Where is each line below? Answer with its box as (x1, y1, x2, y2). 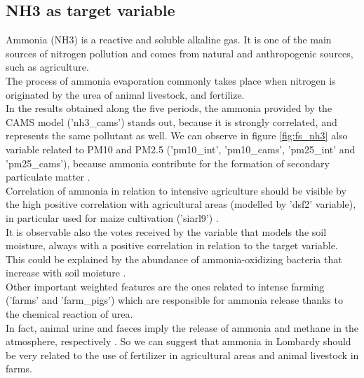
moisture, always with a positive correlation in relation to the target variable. (6, 238, 338, 253)
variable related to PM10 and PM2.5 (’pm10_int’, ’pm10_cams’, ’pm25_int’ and (6, 141, 356, 156)
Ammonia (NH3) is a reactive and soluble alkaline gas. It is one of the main (6, 32, 332, 47)
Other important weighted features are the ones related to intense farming (6, 279, 325, 293)
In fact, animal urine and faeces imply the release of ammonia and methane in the (6, 320, 359, 335)
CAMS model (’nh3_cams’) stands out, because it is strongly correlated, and (6, 114, 337, 129)
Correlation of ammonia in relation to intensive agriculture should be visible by (6, 183, 346, 197)
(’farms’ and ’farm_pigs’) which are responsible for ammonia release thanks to (6, 293, 343, 307)
